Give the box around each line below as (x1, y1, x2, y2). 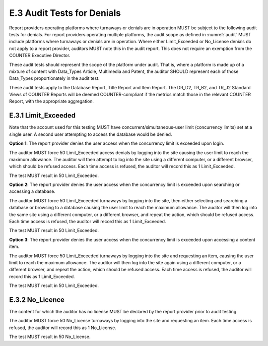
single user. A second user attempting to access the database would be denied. (9, 131, 172, 137)
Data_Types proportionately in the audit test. (9, 75, 100, 81)
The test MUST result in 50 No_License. (9, 334, 91, 340)
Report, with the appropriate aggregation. (9, 98, 94, 104)
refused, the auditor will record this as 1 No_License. (9, 325, 117, 331)
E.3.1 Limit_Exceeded (9, 112, 76, 120)
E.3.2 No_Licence (9, 295, 65, 304)
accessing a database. (9, 188, 56, 194)
